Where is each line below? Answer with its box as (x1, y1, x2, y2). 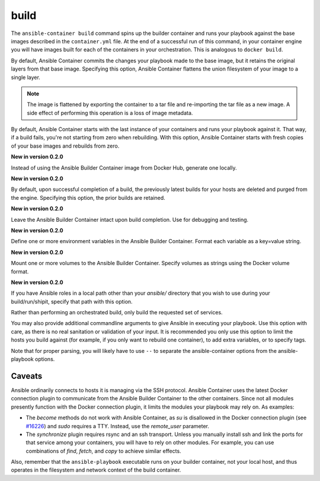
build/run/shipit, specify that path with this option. (11, 298, 133, 305)
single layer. (11, 74, 41, 81)
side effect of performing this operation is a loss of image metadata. (27, 109, 193, 116)
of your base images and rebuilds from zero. (11, 142, 120, 149)
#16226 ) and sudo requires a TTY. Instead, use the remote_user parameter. (25, 422, 210, 429)
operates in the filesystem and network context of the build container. (11, 466, 181, 474)
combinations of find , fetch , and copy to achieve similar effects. (25, 447, 181, 454)
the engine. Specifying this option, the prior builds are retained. (11, 194, 165, 201)
